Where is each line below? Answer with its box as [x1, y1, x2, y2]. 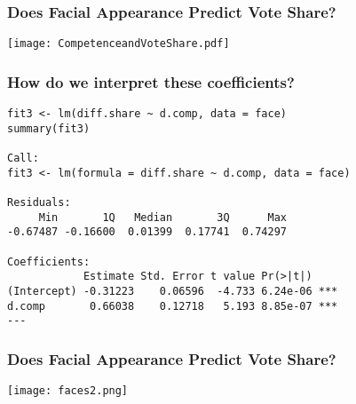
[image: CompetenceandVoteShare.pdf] [7, 37, 230, 51]
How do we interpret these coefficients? [7, 70, 295, 92]
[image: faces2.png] [7, 384, 129, 398]
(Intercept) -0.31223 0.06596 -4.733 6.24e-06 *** [7, 284, 338, 297]
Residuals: [7, 196, 71, 210]
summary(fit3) [7, 122, 91, 135]
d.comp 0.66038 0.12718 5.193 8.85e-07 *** [7, 299, 338, 313]
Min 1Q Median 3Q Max [38, 210, 287, 224]
